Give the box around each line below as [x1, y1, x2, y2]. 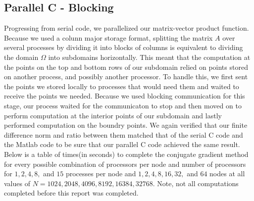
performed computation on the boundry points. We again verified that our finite [4, 120, 248, 130]
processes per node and [65, 168, 136, 179]
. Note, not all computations [152, 178, 239, 188]
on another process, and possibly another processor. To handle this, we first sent [4, 71, 248, 82]
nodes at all [209, 168, 245, 179]
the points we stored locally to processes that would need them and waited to [4, 81, 239, 91]
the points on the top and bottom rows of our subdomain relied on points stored [4, 61, 248, 72]
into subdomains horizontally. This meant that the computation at [48, 51, 251, 62]
